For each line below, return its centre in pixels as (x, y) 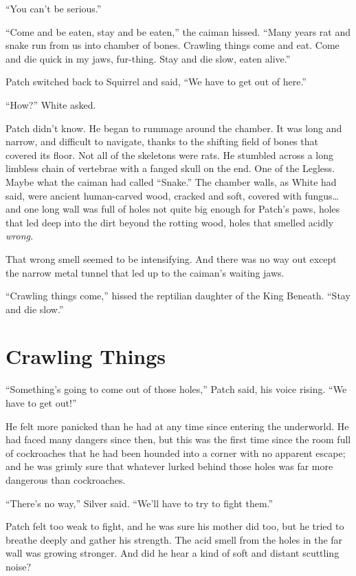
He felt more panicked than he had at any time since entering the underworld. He (177, 426)
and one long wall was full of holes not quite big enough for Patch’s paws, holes (173, 209)
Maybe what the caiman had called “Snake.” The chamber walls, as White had (171, 181)
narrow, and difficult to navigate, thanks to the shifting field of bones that (162, 141)
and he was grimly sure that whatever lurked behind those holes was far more (169, 466)
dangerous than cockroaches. (66, 479)
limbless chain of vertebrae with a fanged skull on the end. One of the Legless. (170, 168)
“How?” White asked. (51, 104)
